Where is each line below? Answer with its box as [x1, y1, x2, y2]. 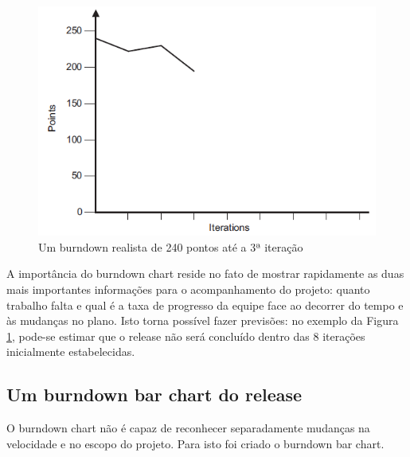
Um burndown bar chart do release [6, 382, 303, 407]
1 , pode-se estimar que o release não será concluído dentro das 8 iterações [6, 327, 365, 344]
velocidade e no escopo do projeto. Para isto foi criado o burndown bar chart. [6, 435, 385, 451]
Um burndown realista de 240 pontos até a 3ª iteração [38, 238, 303, 255]
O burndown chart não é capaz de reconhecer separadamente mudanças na [6, 420, 370, 436]
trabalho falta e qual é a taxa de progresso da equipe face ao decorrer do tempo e [6, 296, 404, 313]
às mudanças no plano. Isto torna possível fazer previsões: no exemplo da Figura [6, 312, 399, 329]
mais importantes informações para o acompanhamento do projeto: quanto [6, 281, 370, 298]
